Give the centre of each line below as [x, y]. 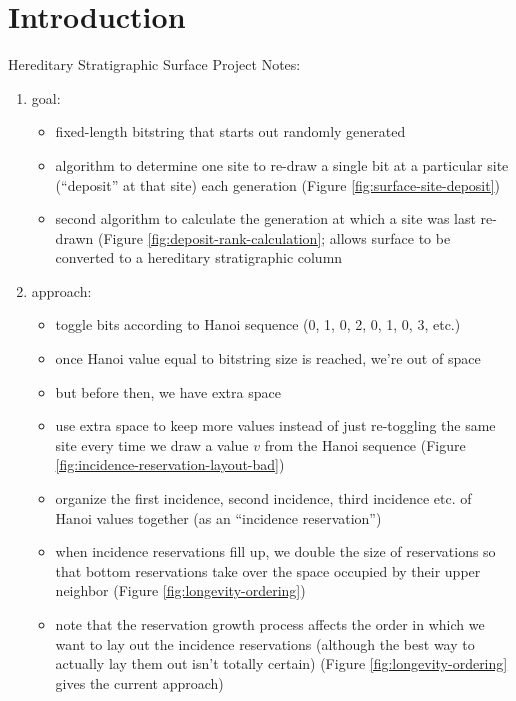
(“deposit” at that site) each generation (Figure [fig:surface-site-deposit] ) [278, 184]
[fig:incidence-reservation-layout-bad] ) [170, 464]
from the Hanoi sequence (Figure [365, 444]
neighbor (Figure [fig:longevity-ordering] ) [180, 590]
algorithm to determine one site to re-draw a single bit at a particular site [282, 164]
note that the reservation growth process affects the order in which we [270, 624]
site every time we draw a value [152, 444]
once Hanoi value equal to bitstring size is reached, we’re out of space [268, 358]
